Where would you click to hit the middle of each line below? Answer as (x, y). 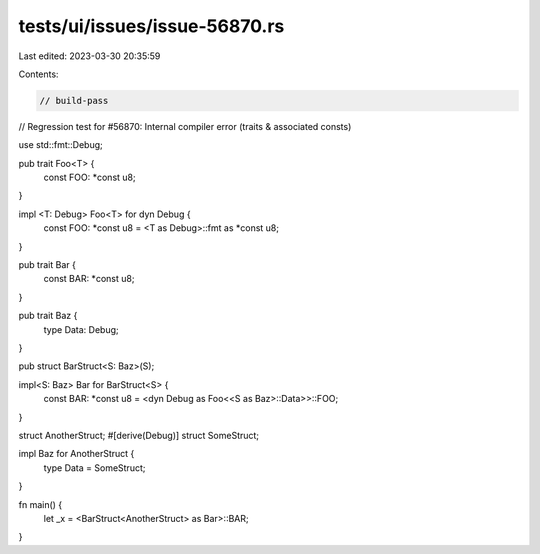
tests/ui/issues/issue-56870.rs (151, 26)
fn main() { (40, 504)
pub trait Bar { (47, 265)
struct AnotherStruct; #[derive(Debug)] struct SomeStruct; (139, 435)
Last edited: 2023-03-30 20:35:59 (89, 56)
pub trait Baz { (48, 316)
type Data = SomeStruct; (94, 467)
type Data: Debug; (81, 329)
